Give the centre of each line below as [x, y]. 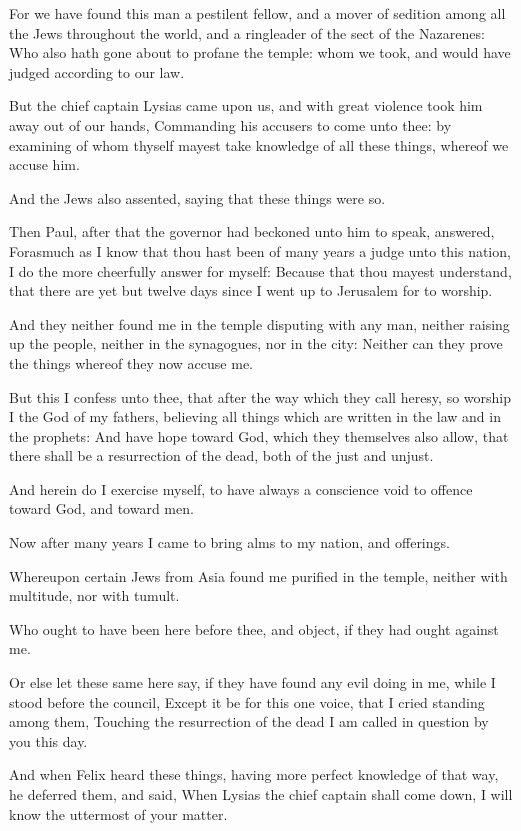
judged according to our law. [97, 71]
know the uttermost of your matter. [118, 813]
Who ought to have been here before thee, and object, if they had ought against [254, 628]
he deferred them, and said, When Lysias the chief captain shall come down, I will [261, 794]
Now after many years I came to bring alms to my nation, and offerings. [229, 542]
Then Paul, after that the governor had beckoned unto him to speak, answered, [252, 231]
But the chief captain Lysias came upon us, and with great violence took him [246, 105]
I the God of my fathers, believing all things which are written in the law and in [255, 416]
